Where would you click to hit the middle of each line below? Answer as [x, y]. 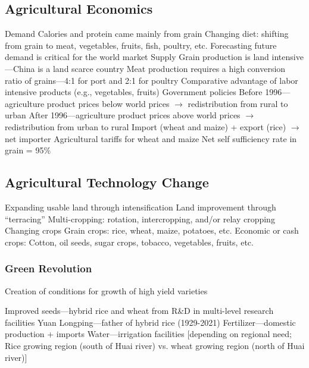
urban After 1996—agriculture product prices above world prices [123, 115]
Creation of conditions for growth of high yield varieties [106, 290]
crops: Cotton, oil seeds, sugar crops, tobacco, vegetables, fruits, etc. [129, 242]
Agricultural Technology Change [107, 182]
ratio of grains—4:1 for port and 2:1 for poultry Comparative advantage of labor [152, 80]
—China [20, 68]
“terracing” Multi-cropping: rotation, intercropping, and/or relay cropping [140, 218]
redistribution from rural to [238, 103]
